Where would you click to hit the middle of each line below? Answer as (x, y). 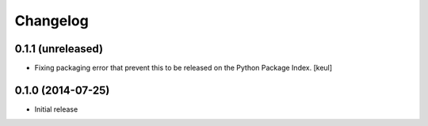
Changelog (52, 21)
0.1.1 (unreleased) (59, 49)
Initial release (56, 109)
